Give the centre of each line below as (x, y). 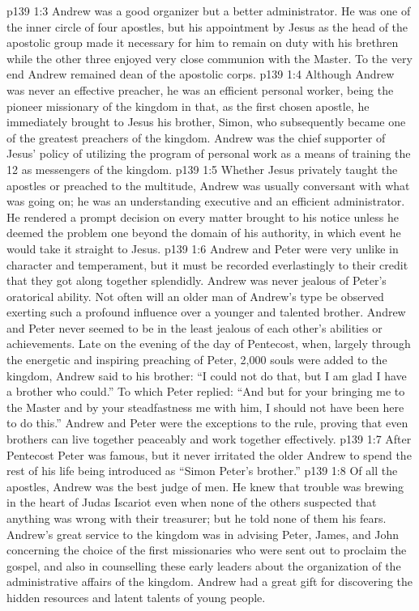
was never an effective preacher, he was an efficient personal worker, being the (200, 89)
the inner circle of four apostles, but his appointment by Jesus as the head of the (207, 26)
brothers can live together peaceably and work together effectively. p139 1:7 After (209, 439)
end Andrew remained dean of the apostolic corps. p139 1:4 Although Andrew (201, 74)
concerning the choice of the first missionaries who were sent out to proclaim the (207, 550)
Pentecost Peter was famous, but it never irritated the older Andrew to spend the (209, 454)
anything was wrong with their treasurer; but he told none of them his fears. (197, 518)
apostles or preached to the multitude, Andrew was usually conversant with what (208, 185)
